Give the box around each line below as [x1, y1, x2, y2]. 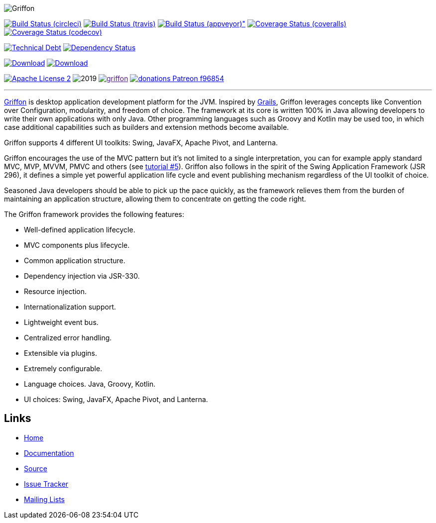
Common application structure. [24, 256, 125, 265]
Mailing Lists [24, 495, 65, 504]
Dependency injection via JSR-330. [24, 272, 140, 280]
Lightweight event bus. [24, 318, 99, 326]
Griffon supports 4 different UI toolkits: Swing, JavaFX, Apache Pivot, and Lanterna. [4, 138, 278, 147]
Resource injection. [24, 287, 87, 296]
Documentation [24, 448, 74, 457]
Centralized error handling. [24, 333, 112, 342]
